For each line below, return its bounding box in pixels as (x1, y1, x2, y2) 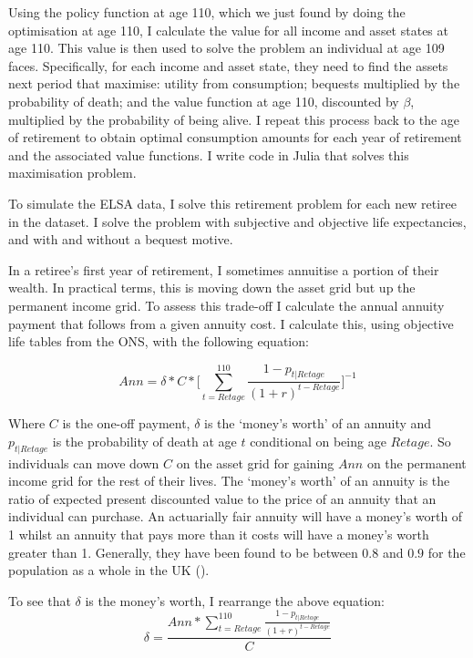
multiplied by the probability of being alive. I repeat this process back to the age (8, 109, 460, 129)
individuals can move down (8, 453, 159, 472)
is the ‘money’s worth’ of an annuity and (204, 414, 432, 433)
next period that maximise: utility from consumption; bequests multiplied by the (8, 74, 460, 93)
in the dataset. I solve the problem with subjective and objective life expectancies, (8, 211, 467, 231)
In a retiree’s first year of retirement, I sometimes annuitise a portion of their (8, 260, 439, 279)
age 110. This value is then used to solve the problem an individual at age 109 (8, 38, 445, 57)
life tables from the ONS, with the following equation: (8, 332, 309, 351)
